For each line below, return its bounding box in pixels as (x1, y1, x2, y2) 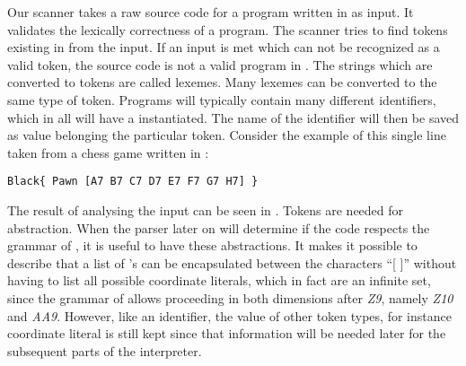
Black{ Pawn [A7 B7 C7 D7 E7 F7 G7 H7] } (7, 175, 259, 188)
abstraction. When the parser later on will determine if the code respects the (7, 218, 430, 237)
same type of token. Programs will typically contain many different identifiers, (7, 90, 436, 109)
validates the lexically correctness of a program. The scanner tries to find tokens (7, 20, 448, 39)
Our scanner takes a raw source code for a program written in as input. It (7, 3, 414, 21)
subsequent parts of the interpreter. (7, 341, 202, 360)
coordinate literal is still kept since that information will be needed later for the (7, 324, 446, 343)
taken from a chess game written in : (7, 143, 209, 161)
